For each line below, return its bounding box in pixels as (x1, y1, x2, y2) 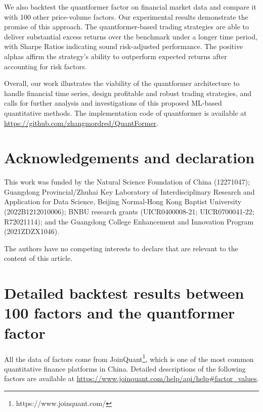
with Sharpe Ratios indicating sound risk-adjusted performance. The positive (4, 41, 243, 52)
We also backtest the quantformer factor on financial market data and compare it (4, 2, 256, 12)
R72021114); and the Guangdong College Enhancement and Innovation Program (4, 216, 254, 226)
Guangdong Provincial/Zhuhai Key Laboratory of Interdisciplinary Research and (4, 186, 255, 197)
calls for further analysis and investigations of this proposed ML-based (4, 98, 222, 108)
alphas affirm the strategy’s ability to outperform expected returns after (4, 51, 227, 61)
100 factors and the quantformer (4, 302, 235, 323)
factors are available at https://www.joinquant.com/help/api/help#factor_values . (4, 373, 259, 384)
